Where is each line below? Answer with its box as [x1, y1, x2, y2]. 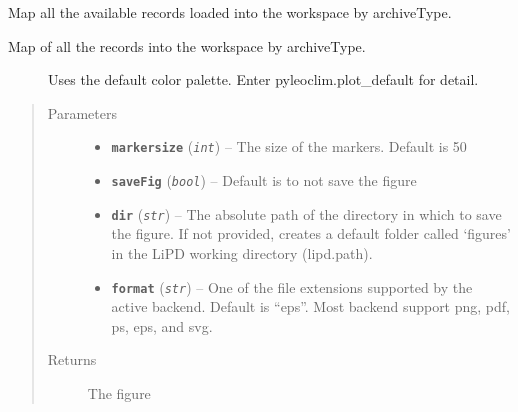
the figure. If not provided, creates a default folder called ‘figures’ [111, 223, 511, 244]
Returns [47, 349, 97, 370]
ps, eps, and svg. [111, 315, 213, 336]
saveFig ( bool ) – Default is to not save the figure [111, 170, 417, 191]
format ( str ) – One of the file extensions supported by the [111, 276, 473, 297]
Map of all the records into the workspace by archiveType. [8, 35, 366, 56]
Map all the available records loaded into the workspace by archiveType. [8, 2, 452, 22]
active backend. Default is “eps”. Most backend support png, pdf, [111, 296, 510, 317]
